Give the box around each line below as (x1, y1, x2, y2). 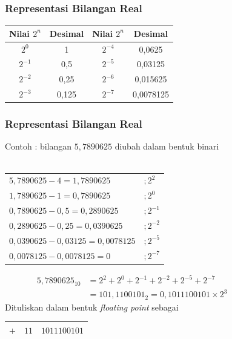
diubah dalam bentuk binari (114, 140, 219, 153)
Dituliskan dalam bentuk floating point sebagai (5, 300, 179, 313)
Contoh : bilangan (5, 140, 72, 153)
